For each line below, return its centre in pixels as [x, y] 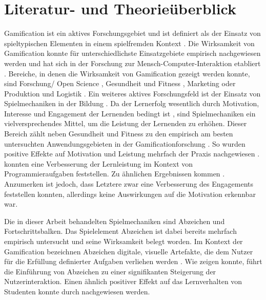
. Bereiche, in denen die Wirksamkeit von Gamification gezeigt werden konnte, [127, 73]
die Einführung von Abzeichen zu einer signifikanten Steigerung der [110, 271]
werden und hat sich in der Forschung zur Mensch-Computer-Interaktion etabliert [132, 63]
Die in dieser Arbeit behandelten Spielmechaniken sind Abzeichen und [115, 221]
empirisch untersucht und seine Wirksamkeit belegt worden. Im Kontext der [124, 241]
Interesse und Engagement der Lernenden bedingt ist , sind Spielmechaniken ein [130, 113]
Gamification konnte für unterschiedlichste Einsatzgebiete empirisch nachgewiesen [132, 53]
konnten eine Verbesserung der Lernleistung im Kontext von [99, 163]
